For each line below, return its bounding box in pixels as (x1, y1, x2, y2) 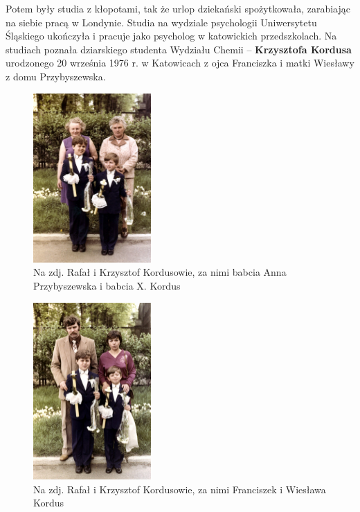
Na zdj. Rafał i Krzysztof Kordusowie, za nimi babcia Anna (33, 265, 287, 279)
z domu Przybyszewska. (6, 69, 106, 83)
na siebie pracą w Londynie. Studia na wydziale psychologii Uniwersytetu (6, 15, 317, 29)
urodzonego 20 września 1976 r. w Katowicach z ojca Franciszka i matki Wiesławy (6, 55, 354, 70)
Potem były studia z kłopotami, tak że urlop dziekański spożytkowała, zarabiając (6, 1, 351, 15)
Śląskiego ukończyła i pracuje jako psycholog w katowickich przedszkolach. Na (6, 28, 337, 43)
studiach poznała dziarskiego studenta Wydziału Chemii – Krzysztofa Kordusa (6, 42, 352, 56)
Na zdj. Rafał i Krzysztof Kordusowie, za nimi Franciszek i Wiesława (33, 482, 326, 496)
